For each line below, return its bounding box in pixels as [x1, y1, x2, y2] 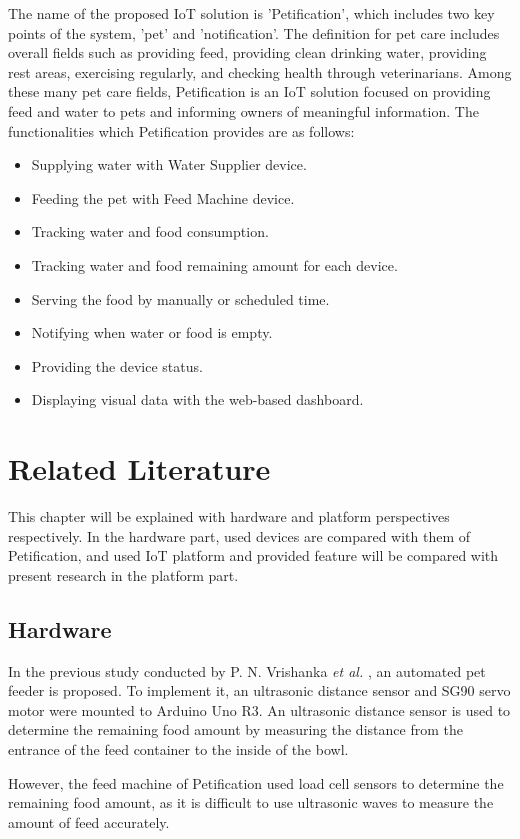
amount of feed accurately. [8, 811, 170, 832]
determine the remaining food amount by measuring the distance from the [8, 719, 463, 740]
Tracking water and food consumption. [31, 221, 269, 242]
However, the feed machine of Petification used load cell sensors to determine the [8, 772, 504, 793]
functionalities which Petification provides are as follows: [8, 120, 355, 141]
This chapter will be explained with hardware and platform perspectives [8, 506, 450, 527]
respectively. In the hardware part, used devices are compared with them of [8, 525, 471, 546]
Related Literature [8, 448, 271, 489]
